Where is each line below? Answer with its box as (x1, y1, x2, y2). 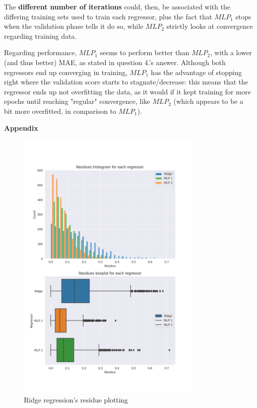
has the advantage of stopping (151, 67, 242, 77)
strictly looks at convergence (166, 21, 253, 31)
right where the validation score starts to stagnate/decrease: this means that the (4, 77, 249, 87)
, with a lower (210, 47, 252, 58)
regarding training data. (4, 30, 77, 41)
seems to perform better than (100, 47, 190, 58)
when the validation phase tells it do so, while (4, 21, 143, 31)
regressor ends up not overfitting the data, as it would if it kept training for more (4, 86, 251, 96)
